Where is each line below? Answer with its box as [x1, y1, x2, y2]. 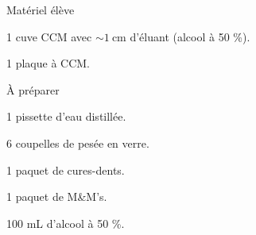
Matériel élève [6, 2, 75, 17]
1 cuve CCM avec [6, 28, 92, 44]
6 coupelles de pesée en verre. [6, 134, 149, 151]
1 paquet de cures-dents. [6, 161, 125, 178]
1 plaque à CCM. [6, 55, 90, 71]
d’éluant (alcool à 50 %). [130, 28, 250, 44]
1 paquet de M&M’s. [6, 188, 107, 205]
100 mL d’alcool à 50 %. [6, 214, 125, 231]
